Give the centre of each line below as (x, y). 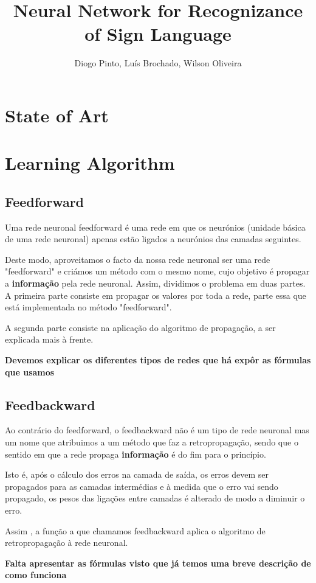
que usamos (30, 372)
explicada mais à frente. (49, 339)
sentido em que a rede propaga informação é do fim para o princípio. (136, 454)
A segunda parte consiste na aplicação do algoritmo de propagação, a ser (140, 327)
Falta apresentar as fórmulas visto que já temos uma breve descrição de (158, 563)
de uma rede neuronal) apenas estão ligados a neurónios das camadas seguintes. (153, 239)
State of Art (57, 115)
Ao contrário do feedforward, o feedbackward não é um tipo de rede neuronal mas (157, 430)
